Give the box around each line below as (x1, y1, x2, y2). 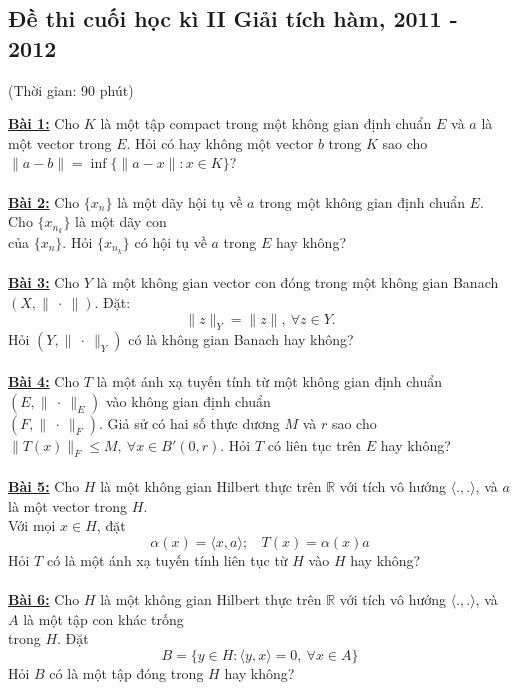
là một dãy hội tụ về (117, 191, 243, 212)
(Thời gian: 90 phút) (8, 79, 134, 100)
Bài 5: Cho (8, 476, 80, 497)
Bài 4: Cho (8, 371, 80, 392)
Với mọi (8, 515, 56, 536)
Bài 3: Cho (8, 272, 80, 293)
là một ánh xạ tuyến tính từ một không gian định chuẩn (96, 371, 443, 392)
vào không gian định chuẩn (105, 390, 271, 411)
